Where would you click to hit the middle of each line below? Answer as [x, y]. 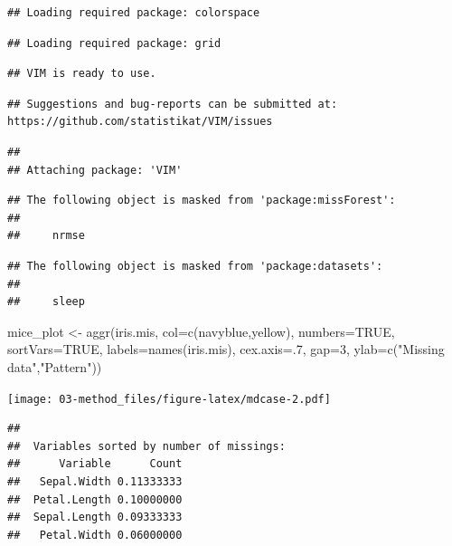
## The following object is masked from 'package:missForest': [202, 201]
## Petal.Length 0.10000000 [95, 499]
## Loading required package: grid [114, 43]
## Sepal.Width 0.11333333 [95, 481]
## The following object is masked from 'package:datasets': [195, 266]
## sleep [46, 302]
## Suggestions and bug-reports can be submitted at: [173, 104]
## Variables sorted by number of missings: [146, 446]
